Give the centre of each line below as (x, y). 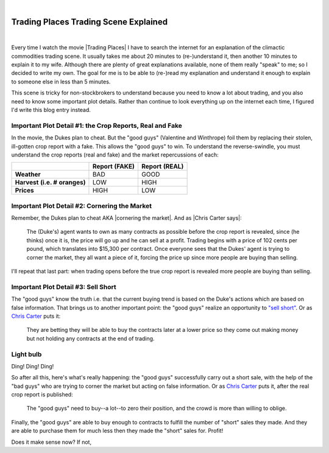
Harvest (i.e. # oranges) (50, 183)
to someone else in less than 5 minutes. (61, 82)
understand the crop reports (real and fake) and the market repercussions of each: (115, 155)
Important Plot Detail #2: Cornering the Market (82, 206)
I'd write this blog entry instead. (51, 110)
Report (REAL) (162, 166)
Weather (28, 175)
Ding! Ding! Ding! (33, 366)
